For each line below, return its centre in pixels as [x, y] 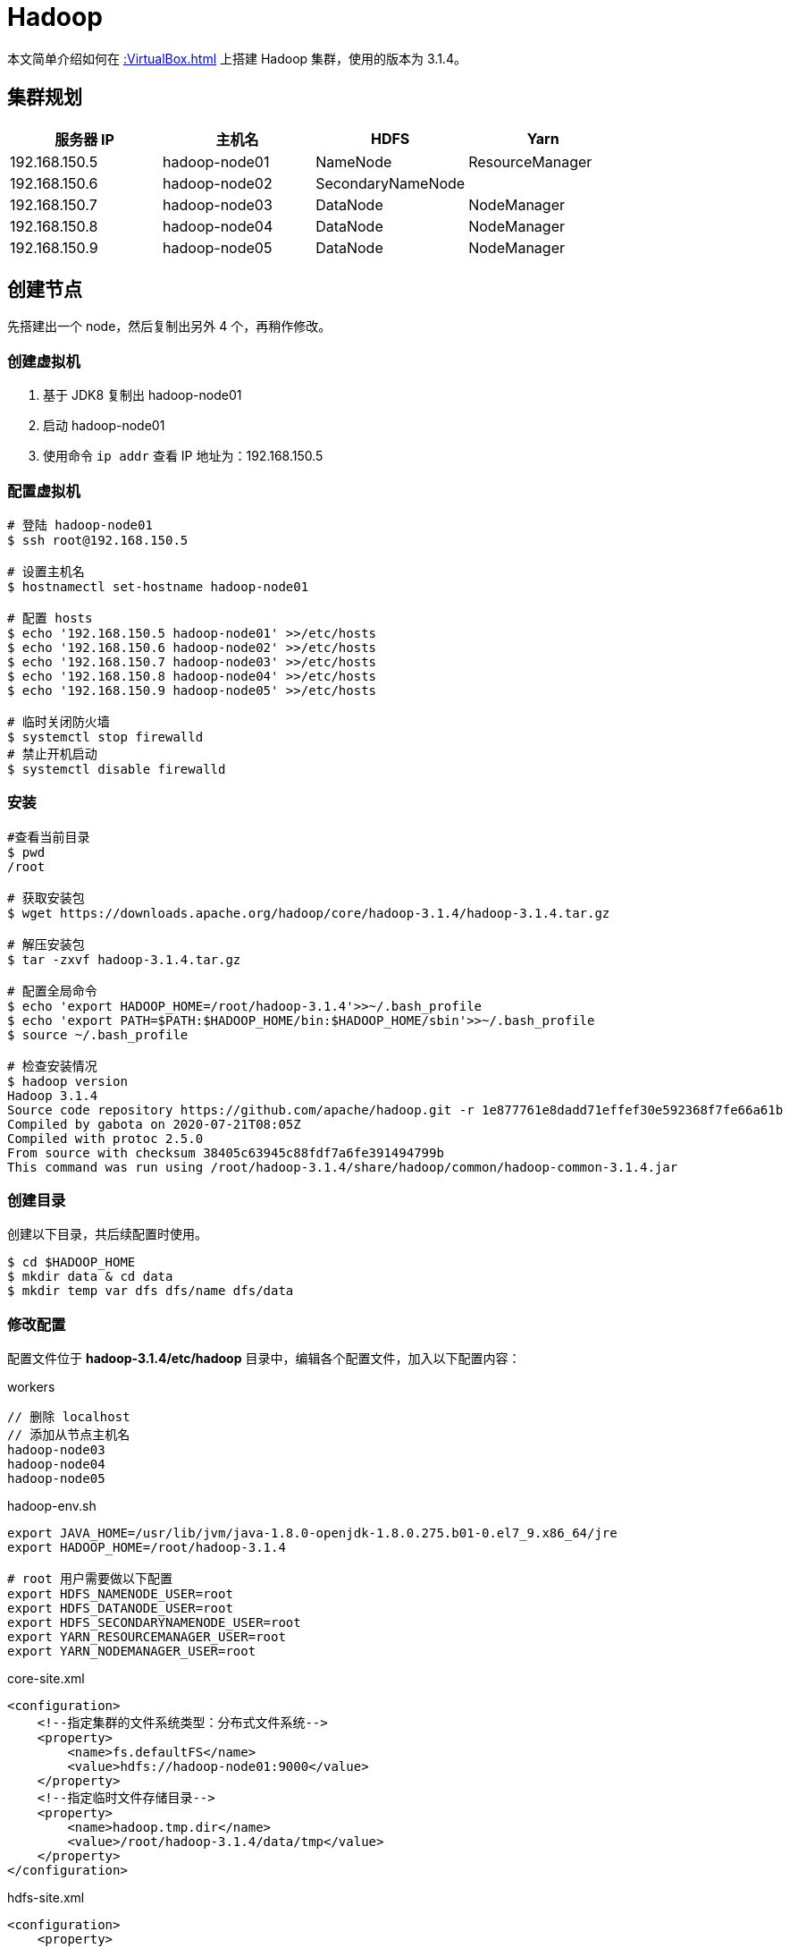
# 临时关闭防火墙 [59, 721]
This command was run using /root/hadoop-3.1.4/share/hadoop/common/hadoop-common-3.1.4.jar [343, 1167]
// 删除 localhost [69, 1417]
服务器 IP [84, 139]
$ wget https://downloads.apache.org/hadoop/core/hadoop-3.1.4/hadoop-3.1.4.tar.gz [309, 913]
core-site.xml [46, 1679]
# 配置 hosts [50, 618]
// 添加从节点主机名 [69, 1435]
